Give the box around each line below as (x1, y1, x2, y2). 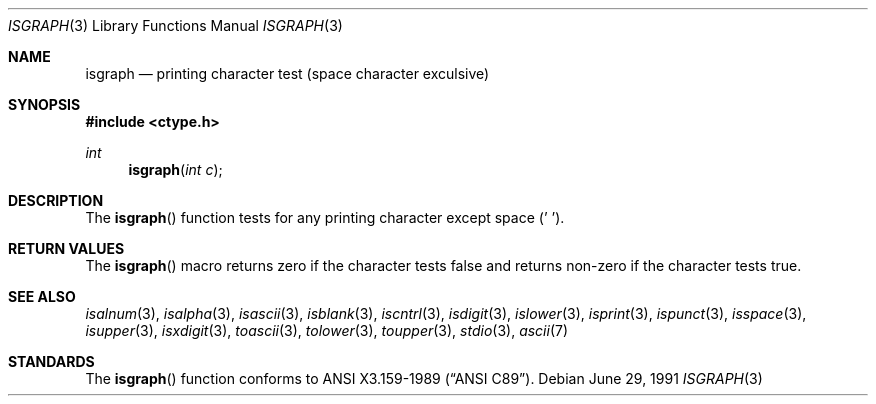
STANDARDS (8, 353, 95, 370)
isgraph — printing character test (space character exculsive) (85, 65, 490, 82)
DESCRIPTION (8, 192, 104, 209)
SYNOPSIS (8, 96, 81, 113)
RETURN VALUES (8, 240, 125, 257)
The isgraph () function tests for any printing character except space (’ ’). (85, 209, 565, 226)
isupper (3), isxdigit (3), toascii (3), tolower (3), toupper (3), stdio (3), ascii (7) (85, 322, 569, 339)
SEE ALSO (8, 288, 76, 305)
